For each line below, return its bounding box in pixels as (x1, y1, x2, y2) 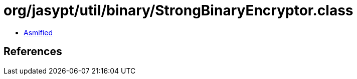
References (4, 45, 62, 58)
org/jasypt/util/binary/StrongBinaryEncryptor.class (4, 2, 353, 19)
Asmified (24, 28, 53, 37)
